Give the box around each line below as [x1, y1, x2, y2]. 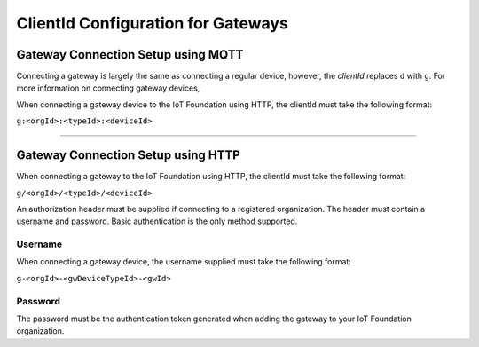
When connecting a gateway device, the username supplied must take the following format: [16, 256, 352, 267]
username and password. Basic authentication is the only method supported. [16, 216, 298, 226]
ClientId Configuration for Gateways [16, 13, 288, 33]
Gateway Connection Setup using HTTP [16, 147, 241, 163]
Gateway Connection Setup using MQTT [16, 47, 244, 62]
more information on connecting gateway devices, [16, 83, 200, 93]
